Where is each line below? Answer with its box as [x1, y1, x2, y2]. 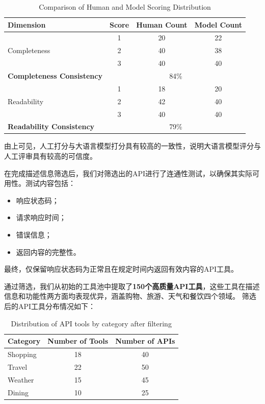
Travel [8, 361, 28, 372]
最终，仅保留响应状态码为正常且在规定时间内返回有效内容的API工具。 [4, 264, 238, 274]
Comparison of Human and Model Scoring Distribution [39, 2, 211, 12]
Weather [8, 374, 34, 385]
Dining [8, 387, 29, 397]
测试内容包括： [25, 178, 75, 188]
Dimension [8, 19, 46, 30]
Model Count [194, 19, 242, 30]
